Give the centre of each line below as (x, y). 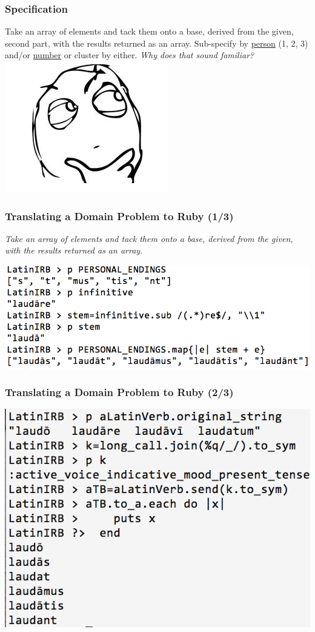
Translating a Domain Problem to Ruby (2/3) (119, 392)
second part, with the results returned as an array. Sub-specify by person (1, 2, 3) (157, 43)
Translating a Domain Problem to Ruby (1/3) (119, 216)
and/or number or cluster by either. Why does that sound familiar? (130, 55)
